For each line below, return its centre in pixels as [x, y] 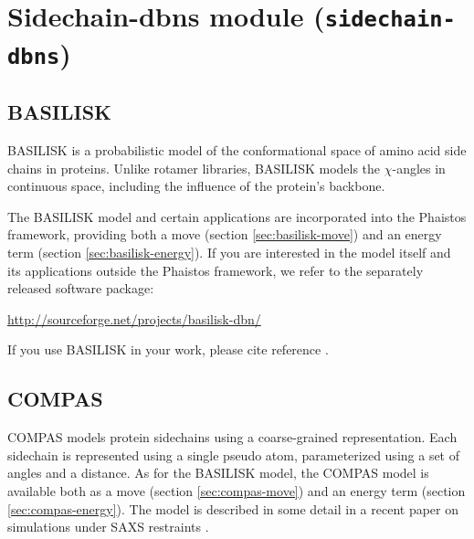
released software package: [81, 288]
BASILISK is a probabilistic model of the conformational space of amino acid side [237, 150]
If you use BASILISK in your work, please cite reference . [168, 349]
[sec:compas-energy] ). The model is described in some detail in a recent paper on [233, 508]
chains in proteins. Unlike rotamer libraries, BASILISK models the [194, 168]
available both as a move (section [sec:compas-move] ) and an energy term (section [237, 490]
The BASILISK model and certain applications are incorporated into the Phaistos [237, 216]
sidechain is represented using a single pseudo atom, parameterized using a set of [234, 454]
